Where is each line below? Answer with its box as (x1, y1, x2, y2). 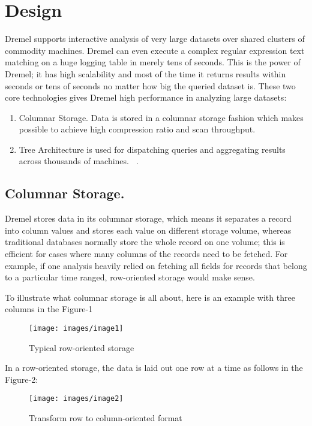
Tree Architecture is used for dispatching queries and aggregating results (19, 143, 286, 155)
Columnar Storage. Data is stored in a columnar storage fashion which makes (19, 111, 304, 123)
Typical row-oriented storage (29, 341, 134, 354)
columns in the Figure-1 (5, 303, 93, 315)
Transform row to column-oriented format (29, 412, 182, 424)
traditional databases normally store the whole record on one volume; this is (5, 235, 285, 248)
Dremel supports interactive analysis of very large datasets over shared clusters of (5, 32, 305, 45)
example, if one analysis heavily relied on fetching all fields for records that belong (5, 259, 307, 271)
